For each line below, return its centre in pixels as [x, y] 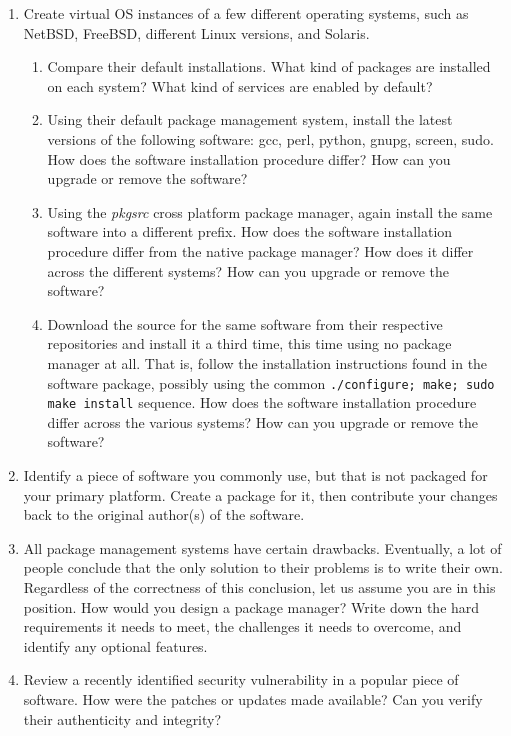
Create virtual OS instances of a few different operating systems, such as [246, 13]
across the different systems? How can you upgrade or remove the [248, 270]
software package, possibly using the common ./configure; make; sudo [271, 382]
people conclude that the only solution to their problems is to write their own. [263, 567]
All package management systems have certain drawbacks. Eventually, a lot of [262, 547]
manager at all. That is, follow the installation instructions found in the [267, 362]
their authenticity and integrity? [122, 718]
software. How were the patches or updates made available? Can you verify [253, 698]
